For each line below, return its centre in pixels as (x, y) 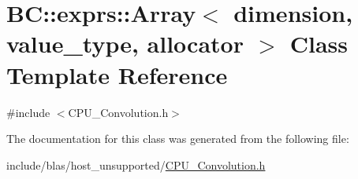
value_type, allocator (125, 44)
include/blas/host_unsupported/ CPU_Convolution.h (136, 164)
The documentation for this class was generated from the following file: (178, 139)
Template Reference (117, 74)
